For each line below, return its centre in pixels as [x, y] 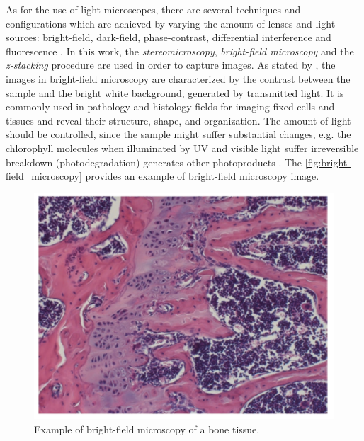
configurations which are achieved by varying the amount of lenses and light [171, 23]
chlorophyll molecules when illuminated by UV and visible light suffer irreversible [182, 148]
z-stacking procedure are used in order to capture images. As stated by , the [171, 65]
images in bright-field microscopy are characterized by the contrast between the [178, 78]
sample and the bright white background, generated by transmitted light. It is [175, 92]
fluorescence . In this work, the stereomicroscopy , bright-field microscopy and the [180, 51]
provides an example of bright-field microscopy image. [202, 176]
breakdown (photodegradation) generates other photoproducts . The [154, 162]
